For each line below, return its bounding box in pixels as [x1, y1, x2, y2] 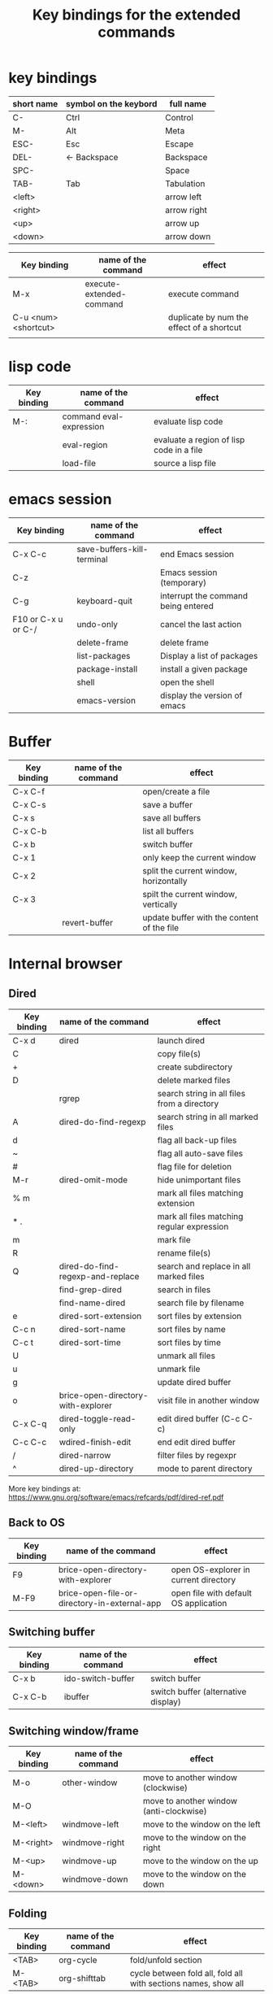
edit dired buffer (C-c [157, 1413, 240, 1424]
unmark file [157, 1363, 201, 1374]
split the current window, [142, 864, 237, 876]
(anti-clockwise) [142, 1805, 207, 1817]
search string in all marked [157, 1111, 258, 1122]
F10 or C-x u [12, 613, 63, 625]
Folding [8, 1906, 47, 1920]
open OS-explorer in [171, 1564, 250, 1575]
